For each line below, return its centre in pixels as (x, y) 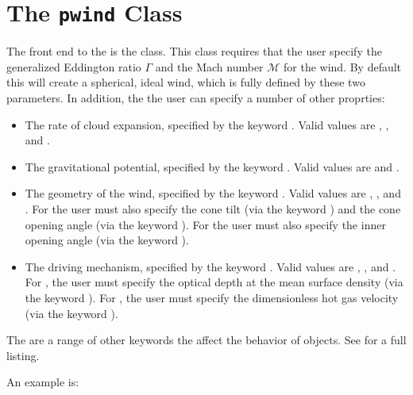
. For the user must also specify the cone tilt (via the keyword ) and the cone (213, 209)
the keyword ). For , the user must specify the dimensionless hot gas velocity (212, 297)
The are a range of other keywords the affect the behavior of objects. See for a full (206, 340)
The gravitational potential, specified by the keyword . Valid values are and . (212, 166)
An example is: (43, 382)
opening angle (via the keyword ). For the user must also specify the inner (205, 224)
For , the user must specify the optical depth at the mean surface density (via (214, 282)
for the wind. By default (343, 66)
